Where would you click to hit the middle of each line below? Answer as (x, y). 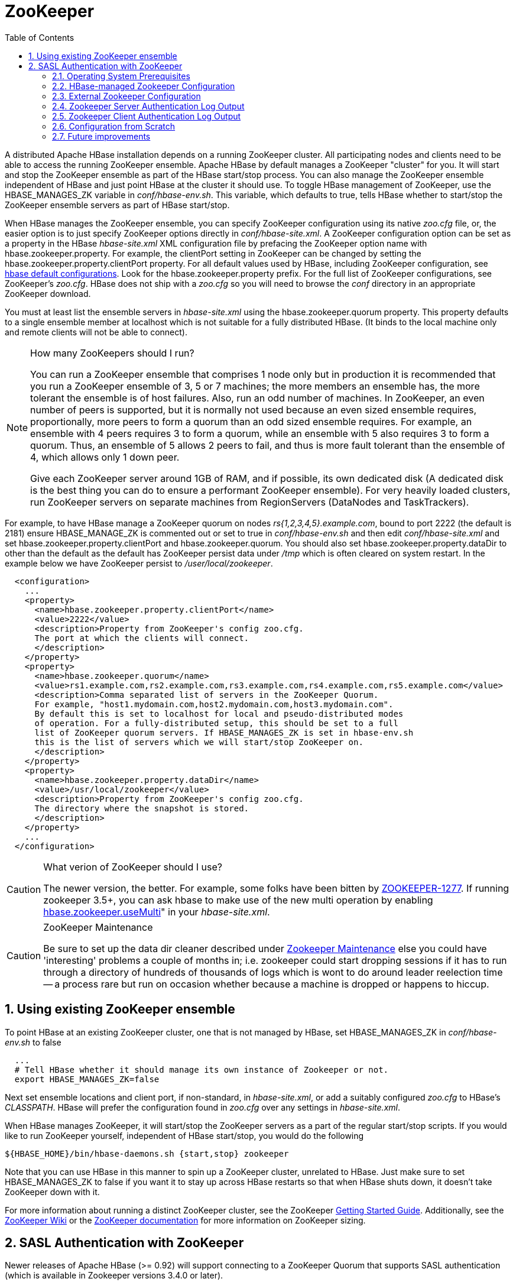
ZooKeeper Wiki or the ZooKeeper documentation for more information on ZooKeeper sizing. (185, 1220)
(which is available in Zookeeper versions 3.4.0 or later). (114, 1276)
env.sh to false (33, 1042)
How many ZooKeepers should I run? (112, 353)
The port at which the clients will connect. (142, 638)
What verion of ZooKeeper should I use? (133, 867)
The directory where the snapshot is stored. (142, 808)
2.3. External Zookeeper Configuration (126, 96)
